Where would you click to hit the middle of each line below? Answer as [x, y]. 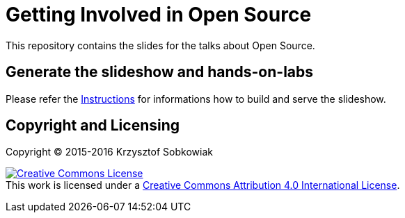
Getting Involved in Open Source [159, 15]
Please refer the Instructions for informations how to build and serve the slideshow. [196, 99]
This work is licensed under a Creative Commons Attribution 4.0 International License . [203, 185]
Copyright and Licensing [93, 126]
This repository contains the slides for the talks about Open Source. [160, 45]
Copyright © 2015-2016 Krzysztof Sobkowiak [109, 152]
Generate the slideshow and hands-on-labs [160, 72]
